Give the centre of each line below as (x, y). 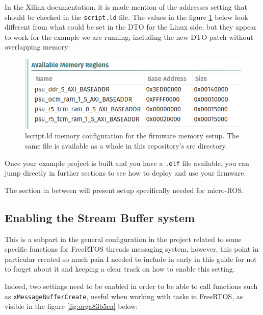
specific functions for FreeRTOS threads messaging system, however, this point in (132, 249)
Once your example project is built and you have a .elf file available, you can (127, 163)
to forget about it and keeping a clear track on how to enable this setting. (120, 269)
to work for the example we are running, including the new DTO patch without (129, 37)
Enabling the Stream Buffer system (100, 217)
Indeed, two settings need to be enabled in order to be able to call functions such (131, 286)
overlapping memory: (37, 47)
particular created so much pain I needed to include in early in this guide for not (131, 259)
